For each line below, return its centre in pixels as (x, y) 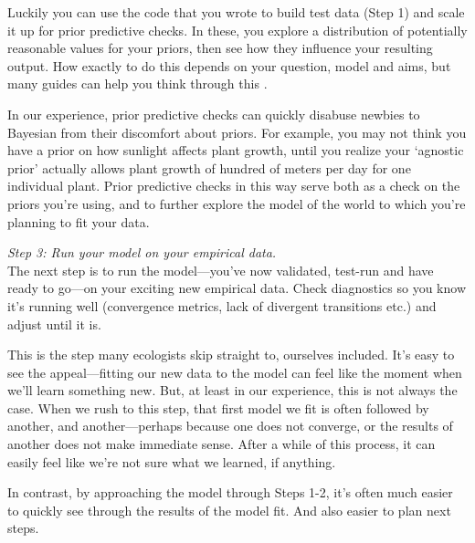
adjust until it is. (54, 324)
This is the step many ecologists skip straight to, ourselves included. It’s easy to (231, 355)
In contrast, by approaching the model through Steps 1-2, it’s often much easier (230, 492)
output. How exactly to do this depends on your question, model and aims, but (229, 65)
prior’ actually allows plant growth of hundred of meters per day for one (209, 167)
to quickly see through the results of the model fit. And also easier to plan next (229, 510)
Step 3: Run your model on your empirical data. (142, 252)
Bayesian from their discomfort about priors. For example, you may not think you (237, 132)
